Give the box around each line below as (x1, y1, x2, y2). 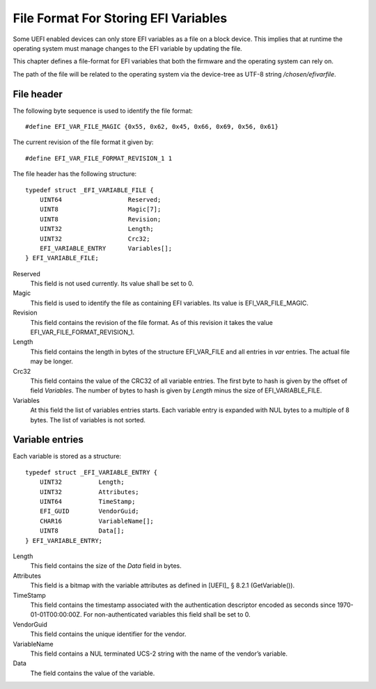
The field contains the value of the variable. (30, 669, 155, 677)
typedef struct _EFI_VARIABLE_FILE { (25, 186, 155, 194)
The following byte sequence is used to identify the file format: (13, 106, 193, 115)
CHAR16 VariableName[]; (39, 517, 155, 525)
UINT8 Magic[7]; (39, 205, 162, 214)
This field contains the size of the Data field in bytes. (30, 562, 182, 570)
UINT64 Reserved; (39, 196, 162, 203)
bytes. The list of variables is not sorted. (30, 415, 146, 424)
